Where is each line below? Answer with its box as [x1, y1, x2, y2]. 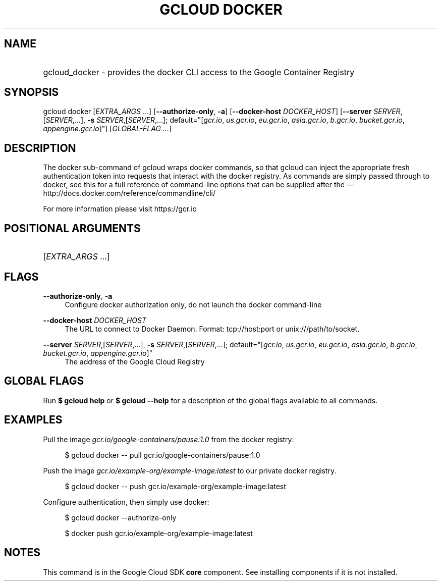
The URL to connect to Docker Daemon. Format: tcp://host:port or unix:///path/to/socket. [65, 324, 360, 333]
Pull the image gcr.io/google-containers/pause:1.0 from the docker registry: [43, 435, 294, 444]
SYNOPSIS [4, 86, 59, 99]
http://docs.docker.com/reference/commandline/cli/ [43, 189, 216, 198]
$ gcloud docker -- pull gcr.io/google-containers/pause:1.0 [65, 450, 260, 459]
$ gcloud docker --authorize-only [65, 513, 177, 522]
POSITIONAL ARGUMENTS [4, 222, 141, 235]
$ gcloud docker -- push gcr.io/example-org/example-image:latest [65, 482, 286, 491]
